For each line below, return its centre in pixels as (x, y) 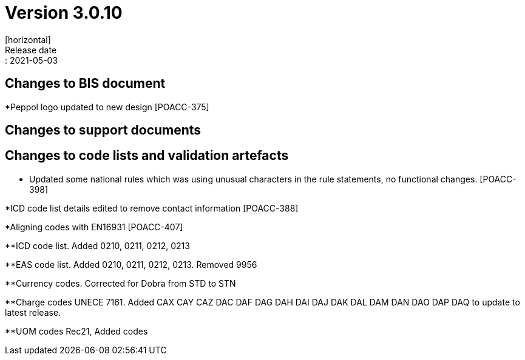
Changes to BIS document (85, 84)
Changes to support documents (103, 130)
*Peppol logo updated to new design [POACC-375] (107, 107)
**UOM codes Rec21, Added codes (76, 331)
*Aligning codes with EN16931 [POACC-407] (94, 227)
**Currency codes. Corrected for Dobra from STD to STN (120, 283)
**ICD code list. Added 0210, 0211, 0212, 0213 (97, 245)
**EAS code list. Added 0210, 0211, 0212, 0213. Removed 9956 (131, 264)
